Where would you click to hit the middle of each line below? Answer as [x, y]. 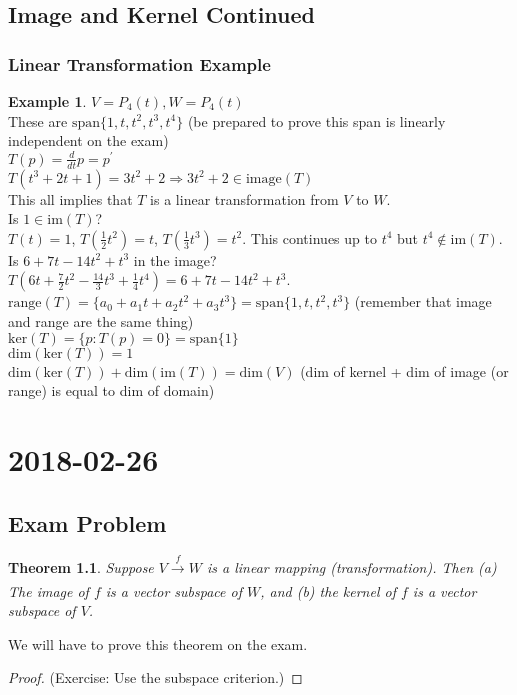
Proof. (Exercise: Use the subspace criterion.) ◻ [155, 677]
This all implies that [70, 198]
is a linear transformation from [244, 198]
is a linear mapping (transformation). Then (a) [351, 567]
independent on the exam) [88, 140]
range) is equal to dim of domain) [111, 390]
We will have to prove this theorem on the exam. [158, 643]
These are [38, 120]
